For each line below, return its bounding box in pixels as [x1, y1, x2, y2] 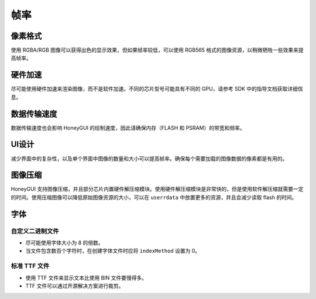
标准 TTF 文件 [11, 262, 50, 270]
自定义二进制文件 [11, 227, 59, 235]
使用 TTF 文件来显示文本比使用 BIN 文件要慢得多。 [25, 274, 147, 281]
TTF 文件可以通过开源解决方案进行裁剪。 [25, 282, 124, 289]
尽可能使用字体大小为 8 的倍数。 [25, 239, 104, 246]
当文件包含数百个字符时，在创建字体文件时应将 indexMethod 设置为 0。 [25, 248, 201, 255]
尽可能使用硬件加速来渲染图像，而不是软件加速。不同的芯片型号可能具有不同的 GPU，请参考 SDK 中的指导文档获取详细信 [11, 85, 304, 92]
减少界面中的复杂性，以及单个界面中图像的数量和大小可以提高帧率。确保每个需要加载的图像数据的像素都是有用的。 [11, 155, 288, 162]
